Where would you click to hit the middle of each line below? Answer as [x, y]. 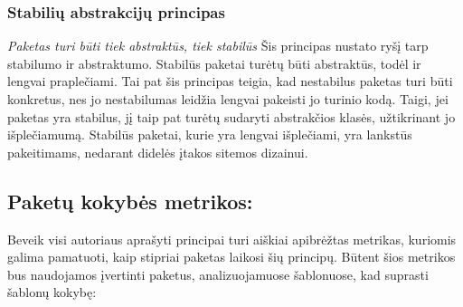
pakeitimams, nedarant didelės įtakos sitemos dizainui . [158, 152]
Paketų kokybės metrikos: [130, 201]
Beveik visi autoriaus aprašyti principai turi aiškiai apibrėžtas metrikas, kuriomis [232, 239]
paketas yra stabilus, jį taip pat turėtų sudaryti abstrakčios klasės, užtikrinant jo [231, 116]
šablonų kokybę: [52, 292]
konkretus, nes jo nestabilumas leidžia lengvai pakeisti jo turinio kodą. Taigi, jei [228, 99]
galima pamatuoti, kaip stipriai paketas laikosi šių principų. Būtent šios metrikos [231, 257]
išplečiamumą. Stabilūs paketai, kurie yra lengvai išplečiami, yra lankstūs [210, 134]
